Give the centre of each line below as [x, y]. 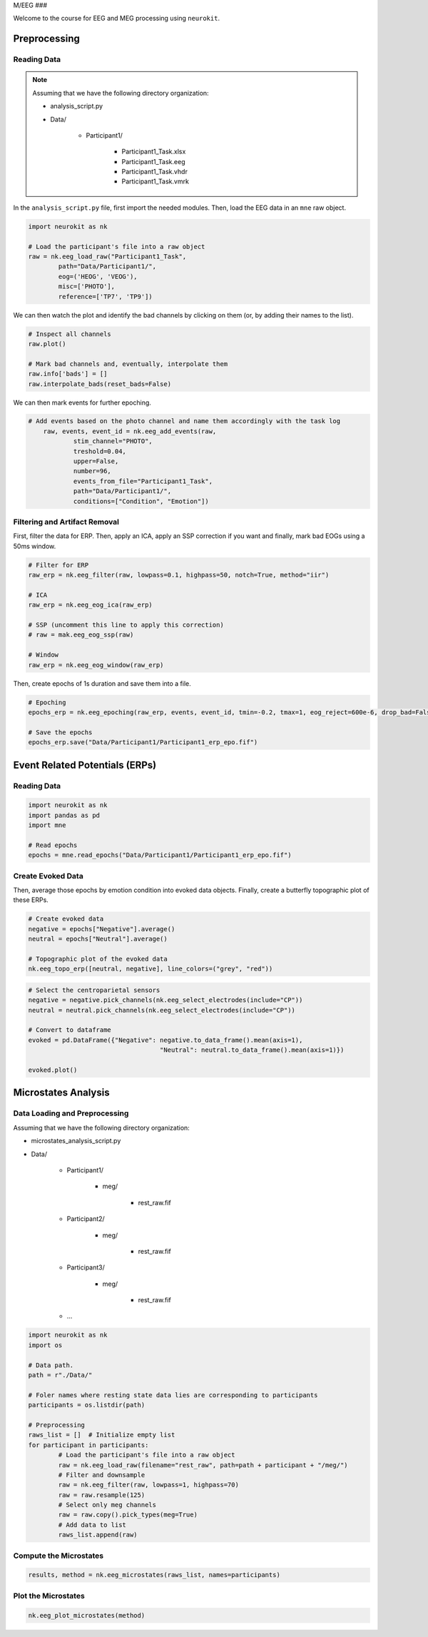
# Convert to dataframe [70, 1030]
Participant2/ [86, 1219]
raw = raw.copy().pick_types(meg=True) [128, 1515]
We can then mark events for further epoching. [82, 402]
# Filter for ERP [58, 565]
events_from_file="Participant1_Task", [143, 481]
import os [45, 1345]
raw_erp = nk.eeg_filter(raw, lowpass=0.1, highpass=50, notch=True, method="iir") [179, 575]
